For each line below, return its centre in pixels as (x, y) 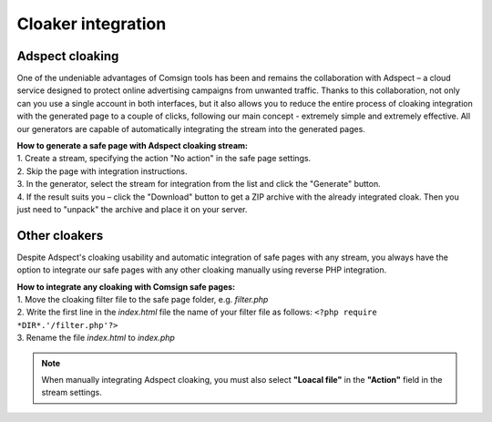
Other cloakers (60, 236)
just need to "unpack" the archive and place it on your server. (132, 209)
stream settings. (72, 393)
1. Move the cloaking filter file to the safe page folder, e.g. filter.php (143, 300)
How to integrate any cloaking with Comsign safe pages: (126, 286)
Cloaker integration (92, 24)
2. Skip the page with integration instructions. (102, 171)
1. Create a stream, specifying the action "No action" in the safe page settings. (164, 159)
